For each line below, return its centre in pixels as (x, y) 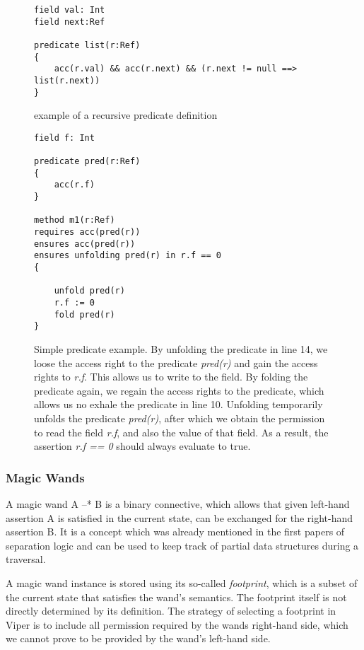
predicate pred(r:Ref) (87, 162)
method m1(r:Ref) (75, 220)
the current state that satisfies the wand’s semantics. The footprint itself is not (176, 597)
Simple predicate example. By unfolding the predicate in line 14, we (181, 349)
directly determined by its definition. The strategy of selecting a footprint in (171, 611)
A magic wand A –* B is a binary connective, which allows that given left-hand (178, 503)
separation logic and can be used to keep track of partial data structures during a (182, 545)
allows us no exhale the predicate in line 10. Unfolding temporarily (178, 404)
